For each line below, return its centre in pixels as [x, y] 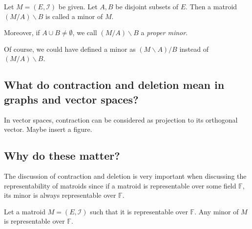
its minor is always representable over [60, 195]
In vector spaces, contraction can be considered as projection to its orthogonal [121, 119]
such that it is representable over [139, 211]
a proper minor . [164, 32]
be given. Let [78, 6]
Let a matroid [25, 211]
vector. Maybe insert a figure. [48, 129]
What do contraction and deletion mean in [114, 85]
